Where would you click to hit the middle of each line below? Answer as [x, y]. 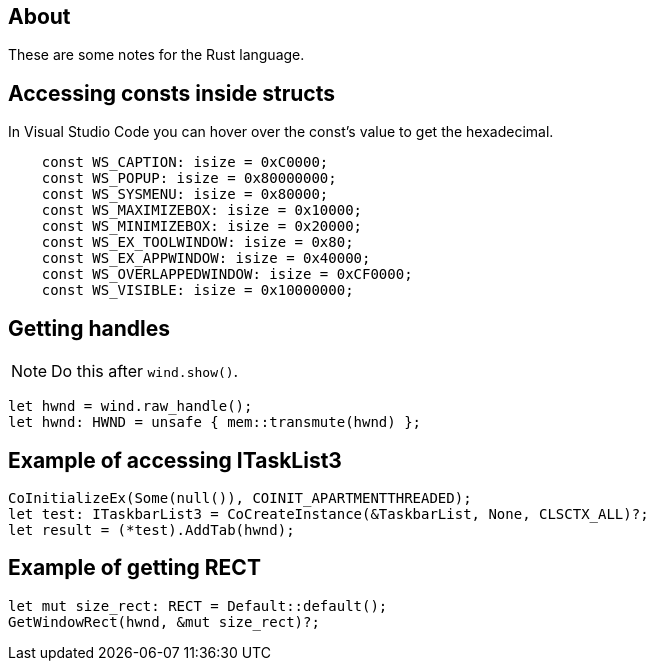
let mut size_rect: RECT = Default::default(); [198, 605]
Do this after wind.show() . [145, 371]
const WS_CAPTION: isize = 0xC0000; [185, 162]
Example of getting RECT [134, 568]
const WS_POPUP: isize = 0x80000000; [189, 178]
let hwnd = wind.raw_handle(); [130, 406]
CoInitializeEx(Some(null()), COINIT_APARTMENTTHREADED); [240, 497]
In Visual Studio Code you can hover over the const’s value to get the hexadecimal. [281, 132]
